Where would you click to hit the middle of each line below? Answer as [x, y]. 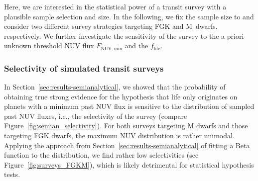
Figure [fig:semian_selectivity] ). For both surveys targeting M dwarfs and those [126, 126]
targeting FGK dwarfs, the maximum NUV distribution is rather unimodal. [119, 136]
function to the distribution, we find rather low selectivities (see [101, 155]
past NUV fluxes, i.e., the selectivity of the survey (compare [96, 116]
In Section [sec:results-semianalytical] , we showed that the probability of [115, 87]
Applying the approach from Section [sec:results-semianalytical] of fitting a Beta [127, 145]
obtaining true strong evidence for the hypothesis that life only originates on [121, 96]
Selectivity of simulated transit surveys [84, 68]
